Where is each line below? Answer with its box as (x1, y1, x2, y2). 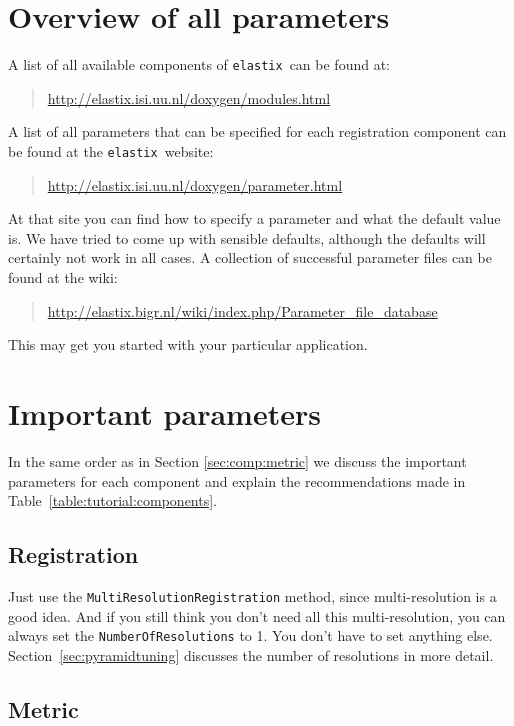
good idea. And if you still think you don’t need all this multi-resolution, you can (8, 605, 506, 626)
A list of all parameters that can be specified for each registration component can (8, 121, 507, 142)
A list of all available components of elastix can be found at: (8, 54, 391, 75)
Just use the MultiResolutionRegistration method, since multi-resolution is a (8, 585, 497, 606)
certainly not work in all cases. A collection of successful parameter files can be (8, 247, 492, 268)
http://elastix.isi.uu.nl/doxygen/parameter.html (47, 174, 343, 195)
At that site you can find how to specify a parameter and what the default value (8, 208, 501, 229)
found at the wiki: (8, 267, 118, 287)
